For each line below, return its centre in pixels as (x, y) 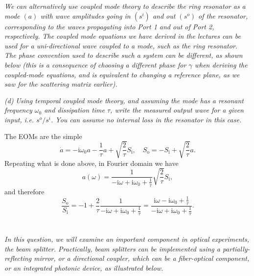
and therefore (24, 191)
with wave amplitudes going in (85, 15)
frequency (18, 110)
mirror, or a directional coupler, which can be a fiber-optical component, (142, 258)
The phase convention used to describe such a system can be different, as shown (124, 55)
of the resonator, (223, 15)
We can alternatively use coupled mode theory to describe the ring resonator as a (125, 6)
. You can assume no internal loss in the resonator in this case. (146, 119)
